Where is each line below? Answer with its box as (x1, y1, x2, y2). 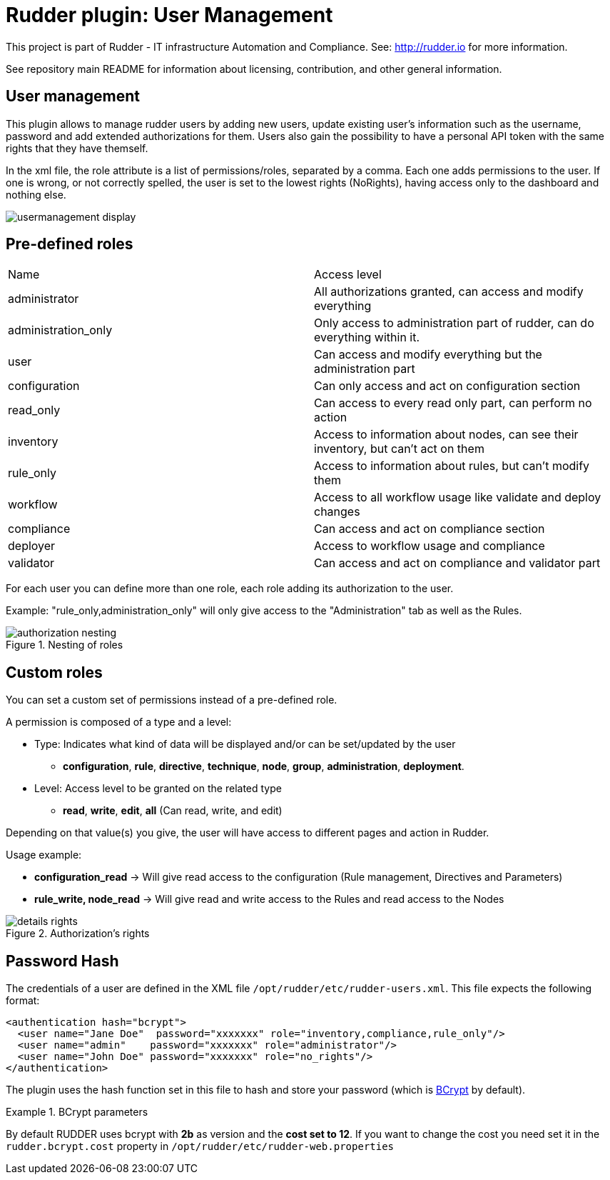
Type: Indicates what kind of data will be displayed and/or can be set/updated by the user (34, 738, 456, 751)
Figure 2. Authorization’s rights (6, 927, 150, 940)
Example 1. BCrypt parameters (6, 1106, 148, 1119)
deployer (8, 539, 56, 554)
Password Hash (6, 951, 119, 970)
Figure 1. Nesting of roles (6, 639, 123, 651)
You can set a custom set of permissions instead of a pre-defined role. (6, 694, 337, 706)
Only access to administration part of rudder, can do (314, 316, 594, 331)
